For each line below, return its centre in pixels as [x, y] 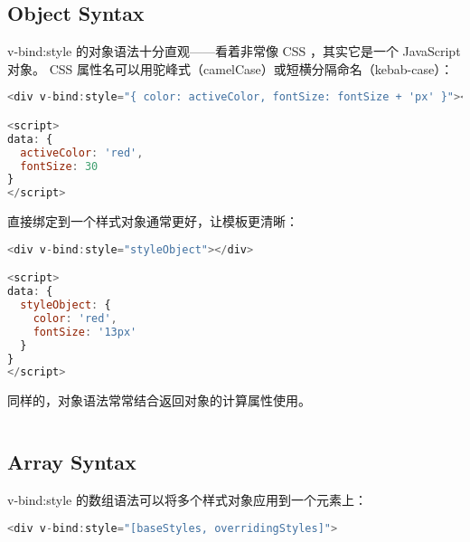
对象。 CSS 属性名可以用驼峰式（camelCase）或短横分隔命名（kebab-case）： [230, 68]
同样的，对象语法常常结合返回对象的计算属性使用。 [159, 400]
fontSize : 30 [59, 166]
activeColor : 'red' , [82, 152]
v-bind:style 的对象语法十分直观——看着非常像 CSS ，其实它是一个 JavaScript [234, 51]
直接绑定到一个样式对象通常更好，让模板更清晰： [153, 221]
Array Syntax [72, 462]
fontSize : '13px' [85, 332]
